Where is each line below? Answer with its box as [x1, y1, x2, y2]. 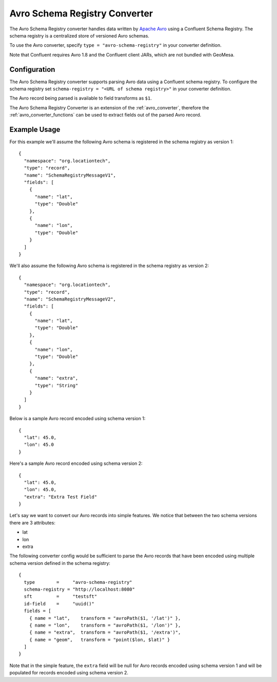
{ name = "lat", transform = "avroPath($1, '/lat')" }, [29, 615, 181, 621]
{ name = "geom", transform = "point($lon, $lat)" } [29, 637, 170, 642]
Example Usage [9, 125, 61, 134]
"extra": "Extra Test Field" [24, 494, 97, 500]
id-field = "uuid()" [24, 601, 95, 607]
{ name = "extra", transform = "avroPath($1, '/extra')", [29, 630, 181, 635]
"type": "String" [34, 383, 78, 388]
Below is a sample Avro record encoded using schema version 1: [9, 415, 146, 422]
